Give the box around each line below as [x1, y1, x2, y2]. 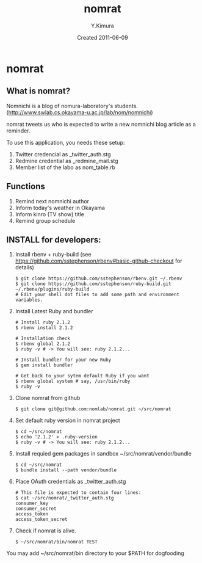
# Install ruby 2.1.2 [15, 319, 70, 325]
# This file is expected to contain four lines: [15, 490, 142, 496]
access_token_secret [15, 517, 68, 523]
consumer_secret [15, 506, 57, 512]
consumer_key [15, 500, 49, 507]
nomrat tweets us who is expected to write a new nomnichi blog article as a [6, 120, 197, 128]
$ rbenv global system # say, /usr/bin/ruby [15, 378, 131, 385]
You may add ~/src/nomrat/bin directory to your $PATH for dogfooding [6, 550, 184, 557]
